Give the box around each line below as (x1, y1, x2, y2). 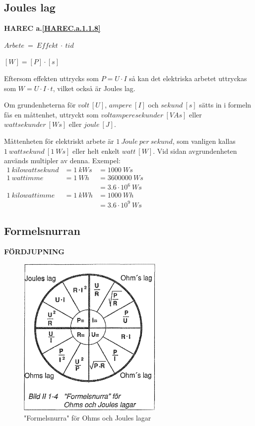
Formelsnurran (4, 223, 80, 238)
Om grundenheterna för (4, 100, 76, 110)
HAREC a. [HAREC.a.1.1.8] (4, 23, 101, 33)
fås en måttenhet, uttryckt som (4, 109, 99, 119)
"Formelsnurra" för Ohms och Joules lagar (24, 412, 151, 423)
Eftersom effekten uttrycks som (4, 73, 99, 83)
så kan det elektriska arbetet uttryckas (129, 73, 247, 83)
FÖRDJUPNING (4, 246, 64, 257)
